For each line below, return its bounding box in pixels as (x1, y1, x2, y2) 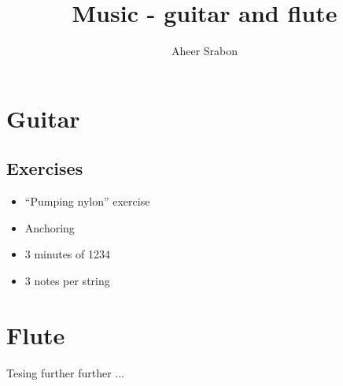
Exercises (6, 156, 83, 180)
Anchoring (24, 219, 75, 236)
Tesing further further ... (6, 364, 124, 380)
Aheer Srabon (171, 43, 238, 59)
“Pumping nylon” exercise (24, 193, 150, 210)
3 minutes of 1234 (24, 246, 110, 262)
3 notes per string (24, 272, 110, 288)
